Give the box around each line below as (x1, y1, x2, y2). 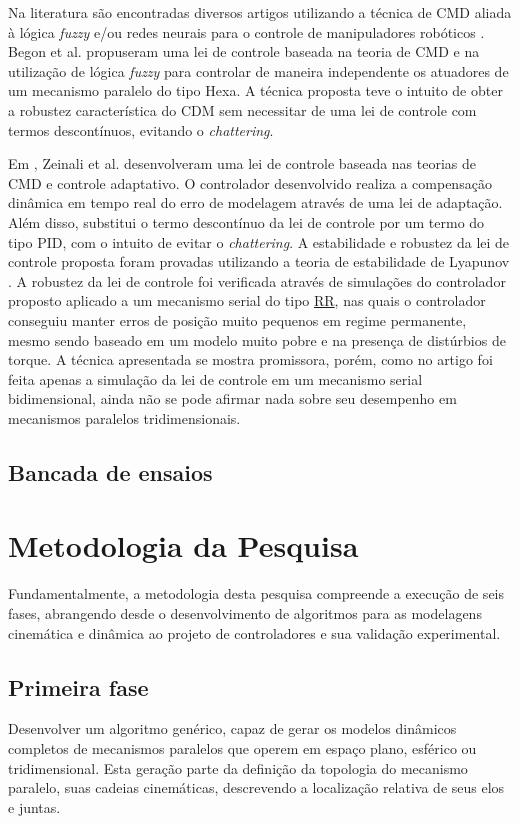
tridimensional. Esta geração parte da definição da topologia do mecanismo (8, 757, 468, 778)
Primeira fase (8, 671, 149, 702)
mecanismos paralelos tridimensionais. (8, 407, 241, 428)
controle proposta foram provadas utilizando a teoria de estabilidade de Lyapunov (8, 251, 510, 272)
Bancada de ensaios (8, 456, 213, 487)
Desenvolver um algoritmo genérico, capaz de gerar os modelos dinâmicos (8, 718, 457, 739)
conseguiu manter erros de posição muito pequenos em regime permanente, (8, 309, 467, 330)
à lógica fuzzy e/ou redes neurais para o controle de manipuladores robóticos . (8, 21, 485, 42)
